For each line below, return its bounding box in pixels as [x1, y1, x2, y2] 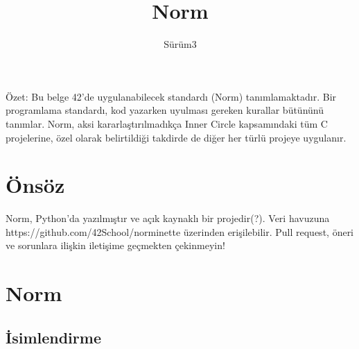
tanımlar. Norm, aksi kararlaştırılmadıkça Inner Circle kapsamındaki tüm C [6, 116, 328, 130]
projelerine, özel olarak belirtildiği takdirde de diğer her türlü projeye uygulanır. [6, 130, 347, 144]
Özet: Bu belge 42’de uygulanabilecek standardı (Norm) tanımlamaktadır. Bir [6, 89, 337, 103]
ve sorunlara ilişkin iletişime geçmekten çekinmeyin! [6, 238, 225, 253]
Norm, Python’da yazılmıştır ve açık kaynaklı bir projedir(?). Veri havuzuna [6, 211, 330, 225]
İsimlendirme [6, 326, 101, 348]
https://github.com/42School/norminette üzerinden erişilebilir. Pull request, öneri [6, 224, 354, 239]
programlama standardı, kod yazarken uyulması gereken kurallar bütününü [6, 103, 324, 117]
